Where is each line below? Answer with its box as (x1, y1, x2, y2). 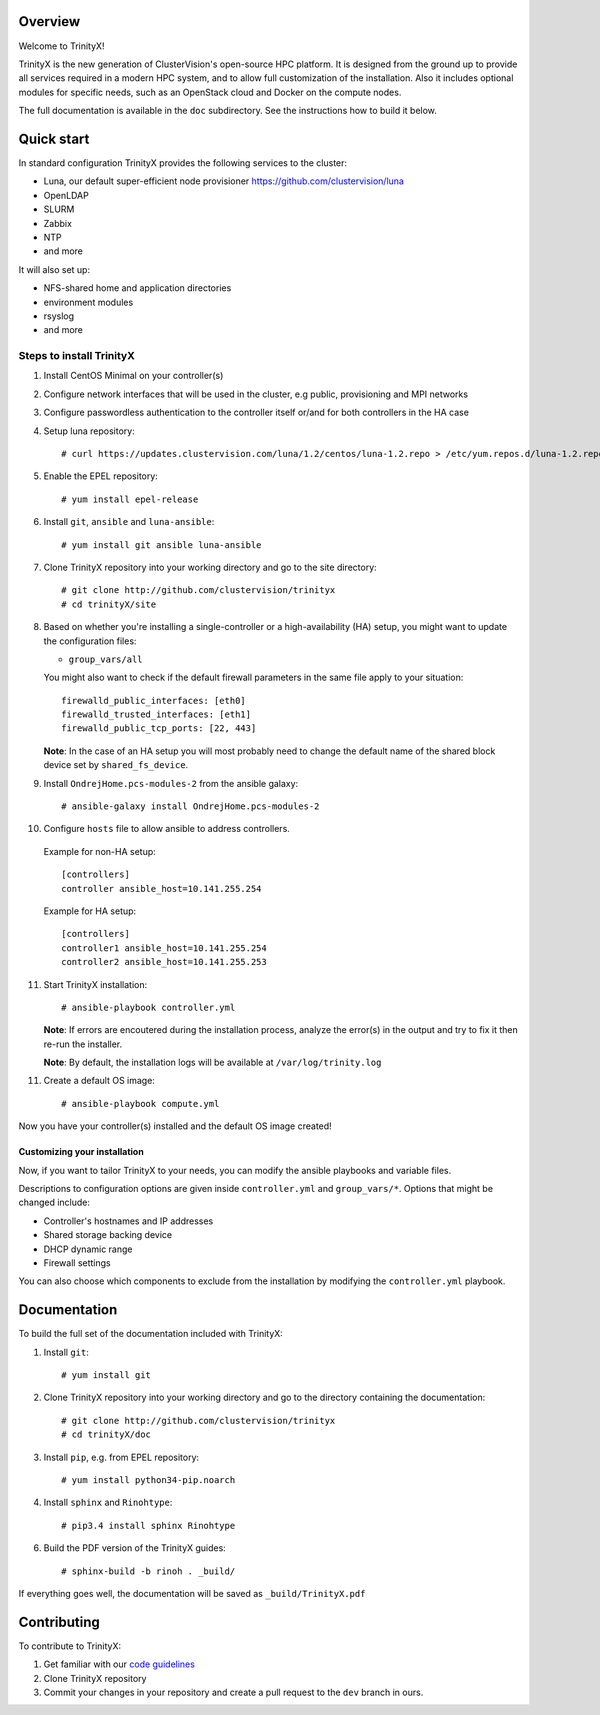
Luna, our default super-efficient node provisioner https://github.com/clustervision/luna (43, 175, 405, 187)
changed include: (18, 1196, 90, 1209)
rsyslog (43, 310, 75, 322)
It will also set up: (18, 263, 90, 275)
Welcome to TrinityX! (18, 40, 105, 52)
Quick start (18, 130, 90, 147)
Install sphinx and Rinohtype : (43, 1496, 173, 1509)
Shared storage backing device (43, 1229, 173, 1241)
